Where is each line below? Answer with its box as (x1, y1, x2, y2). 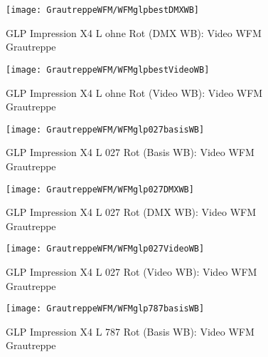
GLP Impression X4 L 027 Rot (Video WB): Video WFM (6, 264, 257, 279)
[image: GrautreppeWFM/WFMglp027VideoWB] (6, 244, 205, 254)
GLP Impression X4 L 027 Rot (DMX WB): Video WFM (6, 205, 257, 219)
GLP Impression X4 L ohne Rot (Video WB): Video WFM (6, 85, 263, 100)
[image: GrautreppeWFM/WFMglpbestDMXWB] (6, 5, 200, 15)
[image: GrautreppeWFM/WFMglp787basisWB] (6, 304, 205, 314)
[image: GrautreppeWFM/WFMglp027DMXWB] (6, 184, 194, 195)
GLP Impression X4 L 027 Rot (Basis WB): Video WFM (6, 145, 254, 160)
